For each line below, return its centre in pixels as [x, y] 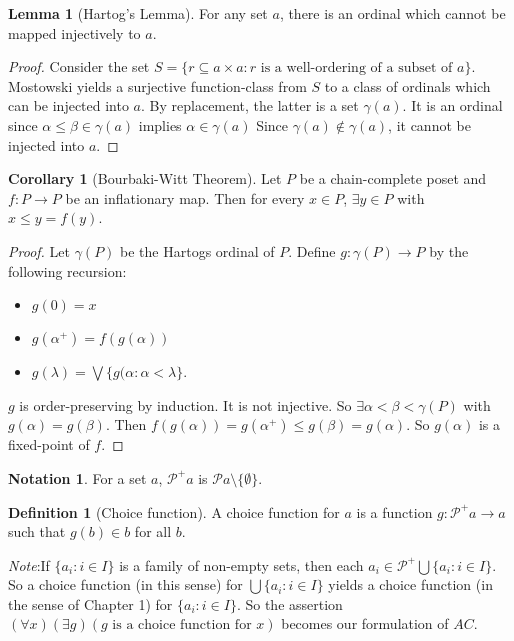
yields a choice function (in [410, 584]
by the [449, 250]
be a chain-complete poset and [393, 178]
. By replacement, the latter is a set [250, 105]
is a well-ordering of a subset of [356, 68]
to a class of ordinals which [407, 85]
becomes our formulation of [365, 623]
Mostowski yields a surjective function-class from [157, 85]
